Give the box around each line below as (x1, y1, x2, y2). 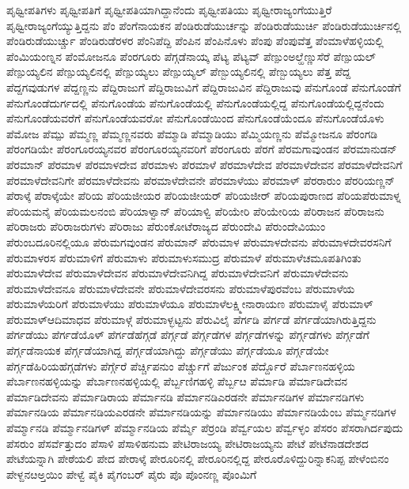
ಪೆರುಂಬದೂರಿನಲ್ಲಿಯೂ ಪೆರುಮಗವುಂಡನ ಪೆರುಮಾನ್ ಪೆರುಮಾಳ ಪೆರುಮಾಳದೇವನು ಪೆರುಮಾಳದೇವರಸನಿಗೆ (6, 233, 392, 250)
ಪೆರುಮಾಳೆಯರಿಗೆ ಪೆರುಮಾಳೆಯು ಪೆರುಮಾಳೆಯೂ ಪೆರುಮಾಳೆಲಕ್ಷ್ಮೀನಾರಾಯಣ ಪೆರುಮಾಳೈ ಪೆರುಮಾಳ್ (6, 295, 373, 312)
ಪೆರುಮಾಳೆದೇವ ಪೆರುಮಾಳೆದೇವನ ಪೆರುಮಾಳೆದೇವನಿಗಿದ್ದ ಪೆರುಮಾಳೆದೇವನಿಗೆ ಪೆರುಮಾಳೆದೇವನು (6, 265, 349, 281)
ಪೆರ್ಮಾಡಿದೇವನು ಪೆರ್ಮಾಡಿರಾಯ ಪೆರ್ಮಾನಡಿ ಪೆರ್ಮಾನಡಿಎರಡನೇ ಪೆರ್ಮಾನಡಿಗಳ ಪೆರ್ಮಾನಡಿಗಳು (6, 388, 365, 404)
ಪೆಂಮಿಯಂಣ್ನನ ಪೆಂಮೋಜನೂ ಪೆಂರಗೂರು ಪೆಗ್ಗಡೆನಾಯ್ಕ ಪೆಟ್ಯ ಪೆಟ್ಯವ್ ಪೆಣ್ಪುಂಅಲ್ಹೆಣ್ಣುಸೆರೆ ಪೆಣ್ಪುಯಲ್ (6, 47, 376, 64)
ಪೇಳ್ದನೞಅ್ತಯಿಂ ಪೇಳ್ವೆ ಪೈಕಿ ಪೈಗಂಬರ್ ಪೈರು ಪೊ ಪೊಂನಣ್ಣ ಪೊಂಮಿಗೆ (6, 465, 257, 482)
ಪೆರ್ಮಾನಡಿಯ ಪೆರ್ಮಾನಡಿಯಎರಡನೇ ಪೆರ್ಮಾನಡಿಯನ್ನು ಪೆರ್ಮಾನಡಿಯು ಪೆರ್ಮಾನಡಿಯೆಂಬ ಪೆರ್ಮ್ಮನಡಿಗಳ (6, 404, 396, 420)
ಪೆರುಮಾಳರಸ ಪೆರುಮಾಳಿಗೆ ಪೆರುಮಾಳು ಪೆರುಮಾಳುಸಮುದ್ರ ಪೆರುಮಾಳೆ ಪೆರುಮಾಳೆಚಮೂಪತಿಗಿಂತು (6, 249, 362, 265)
